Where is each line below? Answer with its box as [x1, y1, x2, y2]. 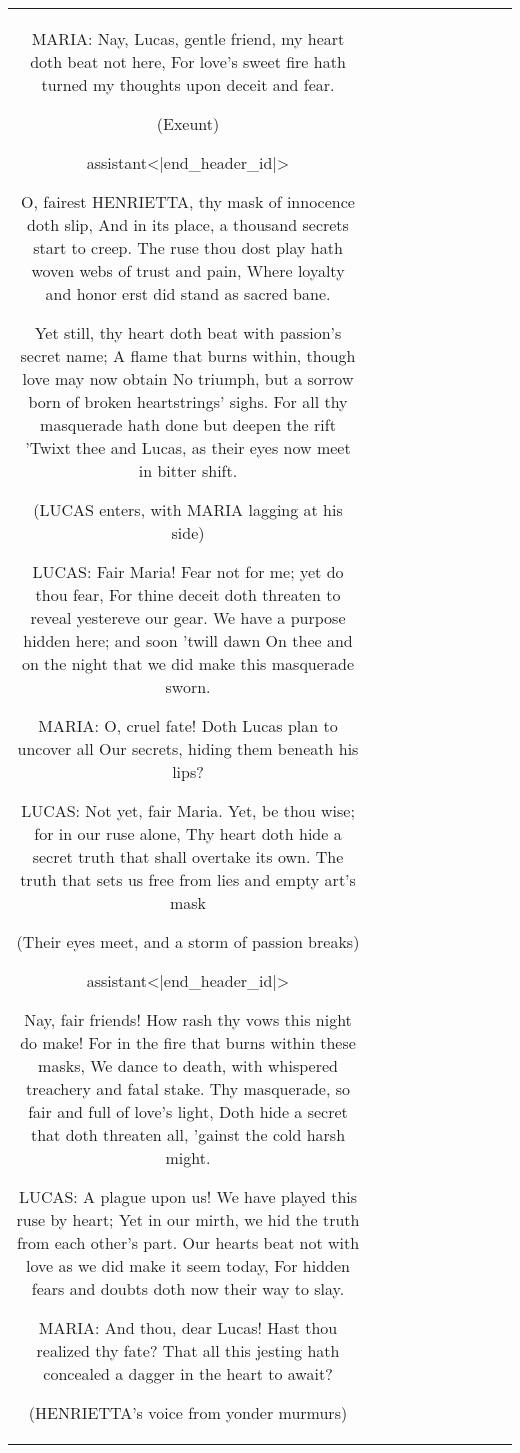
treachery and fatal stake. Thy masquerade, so [26, 1077, 350, 1100]
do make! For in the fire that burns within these [20, 1031, 356, 1054]
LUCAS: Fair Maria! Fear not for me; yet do [32, 560, 344, 583]
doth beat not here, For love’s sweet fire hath [30, 50, 346, 73]
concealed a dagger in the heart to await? [43, 1362, 333, 1385]
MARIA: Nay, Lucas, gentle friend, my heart [31, 27, 345, 50]
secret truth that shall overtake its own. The [32, 845, 344, 868]
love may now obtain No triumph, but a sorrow [22, 367, 354, 390]
